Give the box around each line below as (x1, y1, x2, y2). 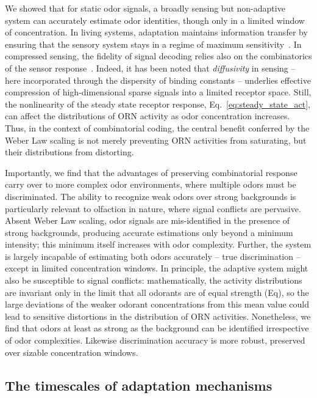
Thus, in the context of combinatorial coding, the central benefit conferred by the (5, 121, 310, 134)
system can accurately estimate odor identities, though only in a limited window (5, 13, 305, 26)
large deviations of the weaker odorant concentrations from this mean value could (5, 298, 309, 311)
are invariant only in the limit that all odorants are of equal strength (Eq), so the (5, 286, 309, 298)
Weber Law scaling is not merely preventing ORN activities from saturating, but (5, 133, 307, 146)
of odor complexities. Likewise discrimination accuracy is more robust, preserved (5, 334, 305, 347)
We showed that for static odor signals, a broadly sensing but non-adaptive (5, 2, 285, 14)
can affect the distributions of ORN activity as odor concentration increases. (5, 109, 290, 122)
